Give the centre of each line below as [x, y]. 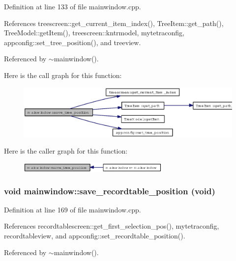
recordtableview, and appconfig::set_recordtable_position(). [95, 235]
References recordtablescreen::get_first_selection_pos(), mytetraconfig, [112, 226]
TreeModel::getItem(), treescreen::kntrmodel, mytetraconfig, [94, 33]
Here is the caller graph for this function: [66, 151]
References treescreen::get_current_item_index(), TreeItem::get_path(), [114, 23]
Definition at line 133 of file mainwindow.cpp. [73, 6]
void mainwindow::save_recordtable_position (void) [110, 191]
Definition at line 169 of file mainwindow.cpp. [73, 209]
